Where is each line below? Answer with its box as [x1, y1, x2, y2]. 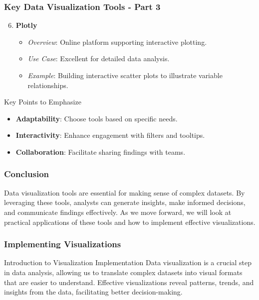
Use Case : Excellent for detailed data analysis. [27, 53, 170, 64]
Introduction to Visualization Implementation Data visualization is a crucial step [4, 257, 252, 268]
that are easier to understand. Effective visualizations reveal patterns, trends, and [4, 277, 254, 287]
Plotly [15, 20, 37, 30]
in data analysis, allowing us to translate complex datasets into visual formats [4, 267, 243, 277]
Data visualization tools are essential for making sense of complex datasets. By [4, 187, 245, 198]
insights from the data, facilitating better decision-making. [4, 287, 183, 297]
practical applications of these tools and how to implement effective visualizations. [4, 216, 256, 227]
